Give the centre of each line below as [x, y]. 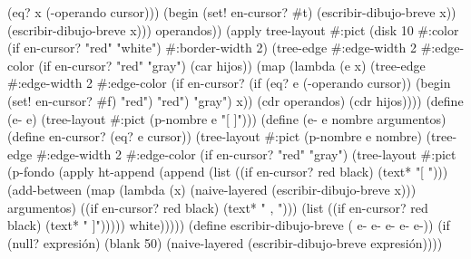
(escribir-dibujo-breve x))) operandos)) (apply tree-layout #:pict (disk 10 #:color [233, 29]
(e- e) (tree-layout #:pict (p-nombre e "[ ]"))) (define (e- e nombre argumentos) [227, 118]
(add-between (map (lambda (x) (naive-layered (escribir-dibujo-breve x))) [212, 189]
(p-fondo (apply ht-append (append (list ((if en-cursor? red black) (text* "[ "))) [228, 172]
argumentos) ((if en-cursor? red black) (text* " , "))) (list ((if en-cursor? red [218, 207]
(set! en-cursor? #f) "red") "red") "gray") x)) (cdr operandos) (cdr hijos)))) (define [235, 100]
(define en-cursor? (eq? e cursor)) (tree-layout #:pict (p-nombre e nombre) [215, 136]
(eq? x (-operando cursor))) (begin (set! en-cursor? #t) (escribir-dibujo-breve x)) [232, 12]
